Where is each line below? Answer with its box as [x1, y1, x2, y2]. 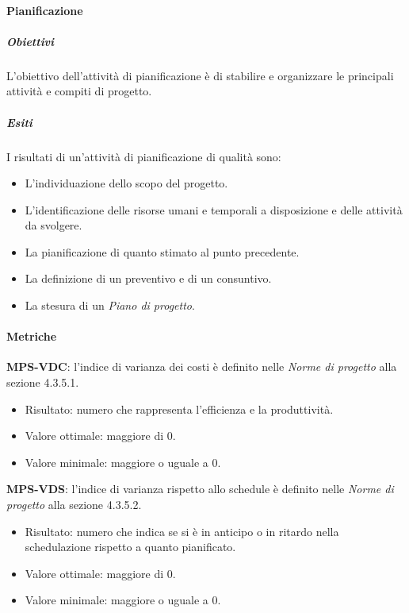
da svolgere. [25, 217, 82, 233]
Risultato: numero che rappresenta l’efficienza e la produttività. [25, 400, 334, 417]
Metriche [6, 328, 57, 345]
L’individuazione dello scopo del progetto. [25, 175, 228, 191]
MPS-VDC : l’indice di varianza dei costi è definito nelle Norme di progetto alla [6, 358, 397, 375]
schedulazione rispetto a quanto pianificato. [25, 538, 236, 555]
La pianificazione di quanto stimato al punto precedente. [25, 243, 300, 260]
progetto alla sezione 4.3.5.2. [6, 496, 142, 513]
